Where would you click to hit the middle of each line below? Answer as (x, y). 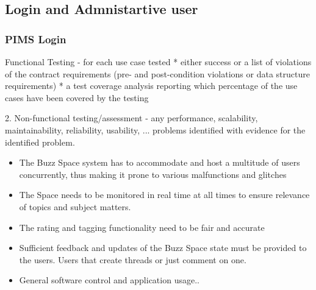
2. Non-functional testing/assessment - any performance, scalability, (131, 118)
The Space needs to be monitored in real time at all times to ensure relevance (164, 195)
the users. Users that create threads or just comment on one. (133, 259)
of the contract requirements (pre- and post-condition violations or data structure (157, 73)
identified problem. (40, 142)
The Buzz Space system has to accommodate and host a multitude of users (160, 162)
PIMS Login (36, 39)
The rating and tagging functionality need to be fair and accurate (142, 227)
